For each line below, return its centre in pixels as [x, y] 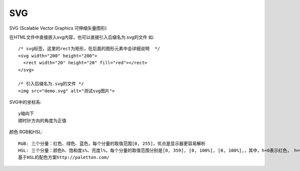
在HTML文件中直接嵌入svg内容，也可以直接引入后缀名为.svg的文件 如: [82, 37]
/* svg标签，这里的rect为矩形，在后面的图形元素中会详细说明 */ [89, 49]
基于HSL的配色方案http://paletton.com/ [64, 157]
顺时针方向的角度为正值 [42, 121]
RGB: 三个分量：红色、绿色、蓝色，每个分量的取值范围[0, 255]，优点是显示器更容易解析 [112, 143]
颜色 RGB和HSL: [26, 132]
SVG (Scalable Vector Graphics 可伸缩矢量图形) [58, 28]
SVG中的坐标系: [25, 102]
